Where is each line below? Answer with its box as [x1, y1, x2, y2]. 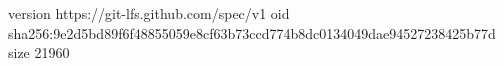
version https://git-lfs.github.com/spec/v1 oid [8, 3, 290, 23]
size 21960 [8, 42, 70, 63]
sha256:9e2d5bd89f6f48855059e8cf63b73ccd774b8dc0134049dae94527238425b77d [8, 22, 496, 43]
